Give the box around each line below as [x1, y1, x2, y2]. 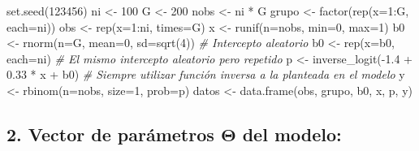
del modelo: [242, 121, 342, 146]
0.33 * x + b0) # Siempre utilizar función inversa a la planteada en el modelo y [6, 66, 405, 83]
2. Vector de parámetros [6, 121, 214, 146]
